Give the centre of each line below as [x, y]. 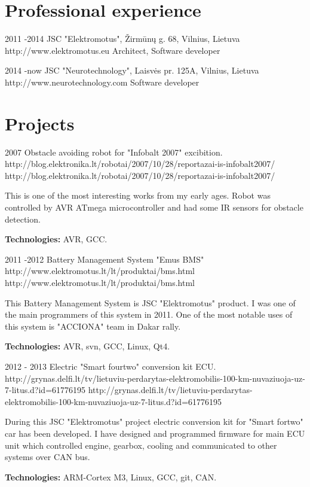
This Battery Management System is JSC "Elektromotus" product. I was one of [150, 302]
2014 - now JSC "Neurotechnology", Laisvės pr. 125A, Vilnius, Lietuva [132, 70]
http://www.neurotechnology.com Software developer [102, 82]
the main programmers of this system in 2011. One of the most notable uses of [149, 314]
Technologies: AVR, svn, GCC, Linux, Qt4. [88, 346]
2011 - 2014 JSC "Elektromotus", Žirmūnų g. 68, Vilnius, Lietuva [122, 39]
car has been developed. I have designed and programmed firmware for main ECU [155, 433]
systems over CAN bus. [47, 457]
